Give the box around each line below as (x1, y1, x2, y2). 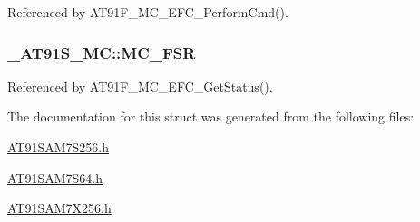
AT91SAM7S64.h (7, 168, 103, 187)
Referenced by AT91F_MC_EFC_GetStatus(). (7, 76, 273, 95)
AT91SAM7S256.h (7, 138, 110, 156)
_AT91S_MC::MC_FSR (7, 41, 196, 63)
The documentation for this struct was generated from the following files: (7, 107, 415, 126)
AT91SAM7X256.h (7, 198, 112, 217)
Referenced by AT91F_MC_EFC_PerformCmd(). (7, 3, 288, 21)
